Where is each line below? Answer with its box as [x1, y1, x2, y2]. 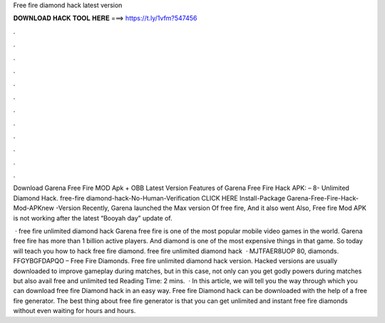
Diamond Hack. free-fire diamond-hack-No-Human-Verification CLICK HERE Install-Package [13, 194, 285, 202]
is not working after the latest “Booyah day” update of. [13, 213, 173, 222]
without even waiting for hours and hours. [13, 307, 136, 315]
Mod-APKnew [13, 203, 55, 213]
